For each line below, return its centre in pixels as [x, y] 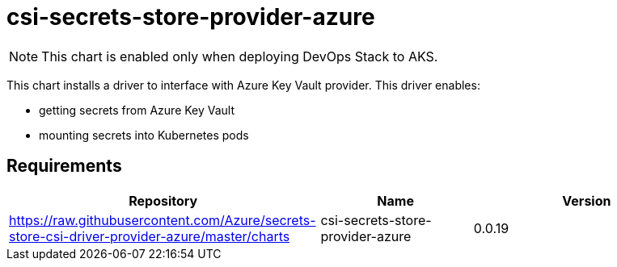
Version [587, 200]
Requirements [64, 166]
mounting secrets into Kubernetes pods [144, 135]
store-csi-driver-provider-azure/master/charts [150, 236]
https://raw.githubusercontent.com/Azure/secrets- [163, 220]
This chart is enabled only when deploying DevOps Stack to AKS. [240, 56]
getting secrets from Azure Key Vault [137, 110]
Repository [163, 200]
